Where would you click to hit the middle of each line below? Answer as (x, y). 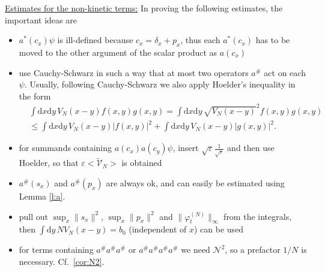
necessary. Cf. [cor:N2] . (62, 261)
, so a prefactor (253, 250)
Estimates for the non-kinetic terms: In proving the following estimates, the (144, 8)
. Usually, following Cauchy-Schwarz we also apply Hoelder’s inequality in (160, 84)
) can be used (219, 229)
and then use (251, 148)
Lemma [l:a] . (42, 196)
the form (35, 96)
